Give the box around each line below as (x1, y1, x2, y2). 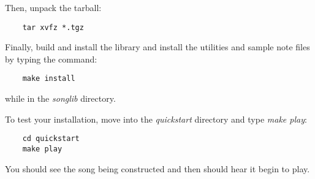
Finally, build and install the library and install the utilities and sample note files (5, 40, 310, 53)
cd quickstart (22, 134, 80, 143)
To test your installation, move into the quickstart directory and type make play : (5, 112, 307, 125)
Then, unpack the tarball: (5, 1, 102, 13)
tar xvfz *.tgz (22, 23, 84, 32)
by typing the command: (5, 52, 97, 65)
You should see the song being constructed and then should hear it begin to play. (5, 162, 310, 175)
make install (22, 74, 75, 83)
